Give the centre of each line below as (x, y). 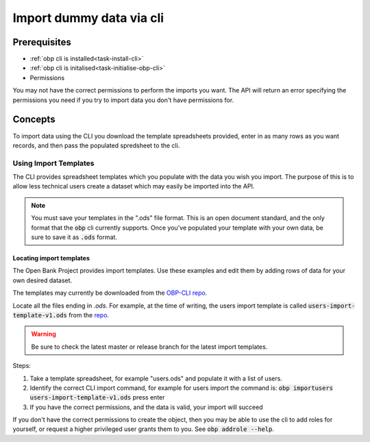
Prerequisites (42, 42)
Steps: (22, 366)
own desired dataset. (42, 280)
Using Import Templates (53, 163)
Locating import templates (51, 258)
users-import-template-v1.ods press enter (97, 397)
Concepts (34, 120)
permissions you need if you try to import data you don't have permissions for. (123, 100)
